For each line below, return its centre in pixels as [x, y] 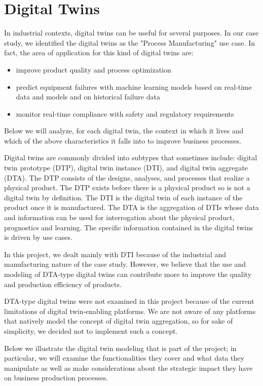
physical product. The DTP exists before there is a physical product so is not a [127, 187]
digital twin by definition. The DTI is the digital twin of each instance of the [123, 197]
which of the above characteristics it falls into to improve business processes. [123, 140]
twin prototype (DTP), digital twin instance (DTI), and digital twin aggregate [126, 168]
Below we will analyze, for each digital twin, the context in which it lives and [124, 131]
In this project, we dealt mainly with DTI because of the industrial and [115, 254]
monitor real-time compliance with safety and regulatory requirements [125, 113]
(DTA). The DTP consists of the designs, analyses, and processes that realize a [127, 177]
